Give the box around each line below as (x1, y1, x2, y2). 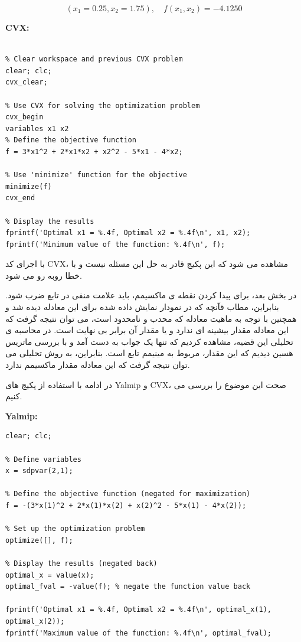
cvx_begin (5, 113, 44, 122)
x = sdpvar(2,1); (5, 467, 73, 475)
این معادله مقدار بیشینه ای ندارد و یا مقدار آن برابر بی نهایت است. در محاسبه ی (5, 324, 289, 336)
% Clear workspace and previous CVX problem (5, 55, 183, 64)
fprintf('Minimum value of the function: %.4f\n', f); (5, 240, 225, 249)
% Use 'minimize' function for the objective (5, 171, 187, 180)
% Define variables (5, 455, 81, 464)
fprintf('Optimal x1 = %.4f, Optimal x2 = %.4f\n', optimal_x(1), (5, 605, 272, 614)
